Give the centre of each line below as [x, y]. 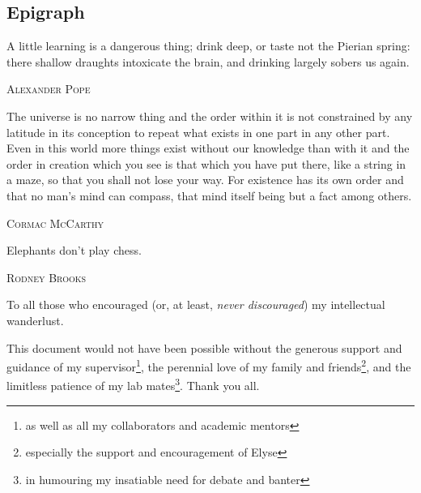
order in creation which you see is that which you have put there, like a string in [206, 163]
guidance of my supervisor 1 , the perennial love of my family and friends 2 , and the [209, 365]
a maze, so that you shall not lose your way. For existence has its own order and [205, 180]
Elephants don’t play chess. [74, 250]
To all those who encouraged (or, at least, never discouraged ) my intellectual [196, 304]
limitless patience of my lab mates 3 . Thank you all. [133, 384]
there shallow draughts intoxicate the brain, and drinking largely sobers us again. [208, 61]
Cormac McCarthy [55, 223]
